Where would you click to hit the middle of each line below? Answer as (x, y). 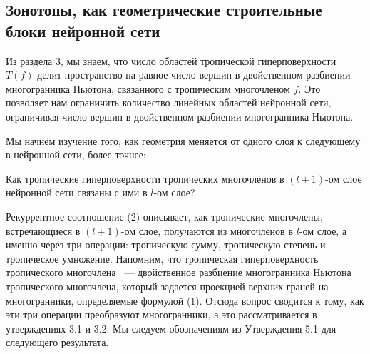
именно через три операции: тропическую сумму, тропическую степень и (166, 244)
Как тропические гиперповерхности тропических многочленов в (145, 178)
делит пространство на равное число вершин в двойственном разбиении (194, 75)
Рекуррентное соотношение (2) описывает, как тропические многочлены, (164, 216)
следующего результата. (57, 342)
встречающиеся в (43, 230)
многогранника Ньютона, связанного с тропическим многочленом (148, 88)
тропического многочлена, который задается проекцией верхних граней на (167, 286)
